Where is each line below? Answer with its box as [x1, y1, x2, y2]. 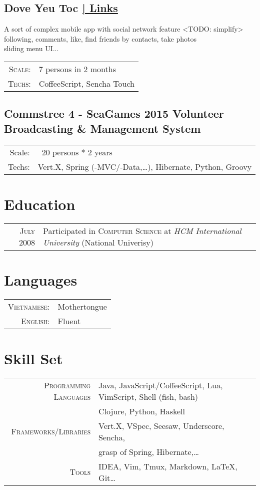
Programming [43, 379, 91, 391]
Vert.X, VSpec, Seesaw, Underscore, [98, 419, 224, 431]
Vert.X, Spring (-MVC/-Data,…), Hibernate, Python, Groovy [37, 160, 252, 172]
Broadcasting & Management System [4, 120, 201, 136]
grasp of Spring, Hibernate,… [98, 445, 199, 457]
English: [21, 315, 50, 327]
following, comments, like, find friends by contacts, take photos [4, 33, 196, 44]
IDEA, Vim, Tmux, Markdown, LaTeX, [98, 460, 237, 472]
